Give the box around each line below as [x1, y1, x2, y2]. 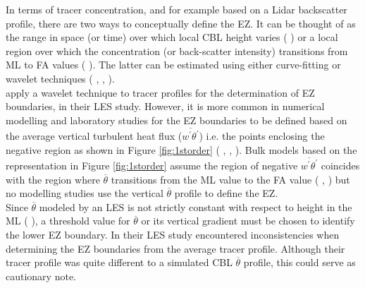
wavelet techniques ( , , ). [6, 71, 115, 85]
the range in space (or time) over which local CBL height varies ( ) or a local [6, 30, 338, 44]
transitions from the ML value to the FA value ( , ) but [111, 172, 350, 186]
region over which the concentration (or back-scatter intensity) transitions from [6, 43, 348, 58]
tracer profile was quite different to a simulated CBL [6, 255, 233, 270]
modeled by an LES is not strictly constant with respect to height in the [39, 199, 352, 214]
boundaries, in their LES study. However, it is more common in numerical [6, 99, 325, 114]
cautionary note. [6, 268, 77, 283]
